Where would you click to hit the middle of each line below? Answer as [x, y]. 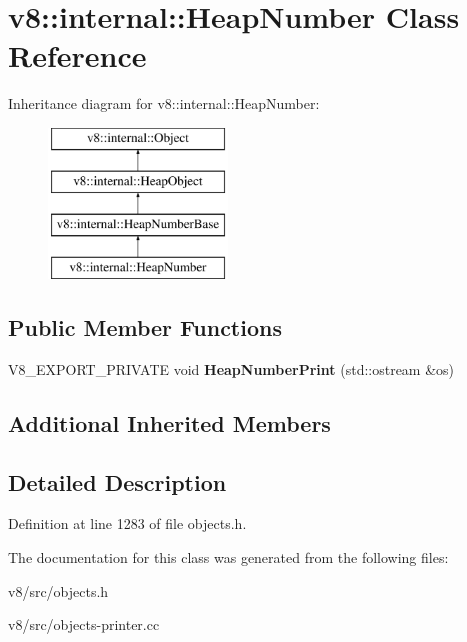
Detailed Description [117, 481]
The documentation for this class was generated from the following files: [228, 557]
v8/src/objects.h [58, 590]
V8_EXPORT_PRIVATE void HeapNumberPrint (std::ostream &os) [231, 368]
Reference [77, 55]
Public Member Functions [145, 327]
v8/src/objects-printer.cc [84, 624]
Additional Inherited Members [169, 422]
